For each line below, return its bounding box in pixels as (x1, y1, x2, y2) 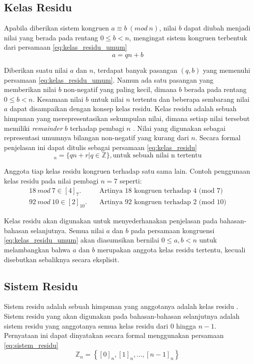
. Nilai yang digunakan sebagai (133, 122, 226, 133)
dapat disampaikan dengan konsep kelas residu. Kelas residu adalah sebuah (10, 103, 237, 114)
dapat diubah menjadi (184, 23, 251, 33)
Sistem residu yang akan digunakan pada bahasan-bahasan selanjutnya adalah (4, 310, 240, 321)
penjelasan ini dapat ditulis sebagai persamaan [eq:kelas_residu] (4, 142, 197, 152)
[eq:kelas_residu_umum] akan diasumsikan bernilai (4, 235, 159, 245)
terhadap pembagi (70, 122, 124, 133)
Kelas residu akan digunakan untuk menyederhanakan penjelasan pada (4, 215, 218, 226)
